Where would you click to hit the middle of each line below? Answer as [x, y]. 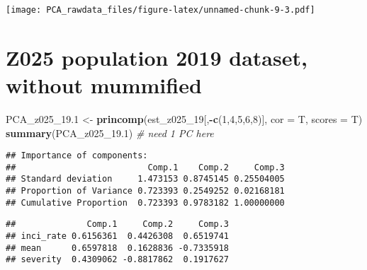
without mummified [104, 85]
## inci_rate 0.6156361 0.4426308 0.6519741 [117, 236]
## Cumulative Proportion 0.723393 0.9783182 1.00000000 [145, 202]
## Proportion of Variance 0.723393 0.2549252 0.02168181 [145, 191]
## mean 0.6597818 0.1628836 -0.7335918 [117, 248]
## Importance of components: [77, 156]
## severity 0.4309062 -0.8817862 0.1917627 [117, 260]
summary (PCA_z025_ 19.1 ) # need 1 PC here [110, 133]
